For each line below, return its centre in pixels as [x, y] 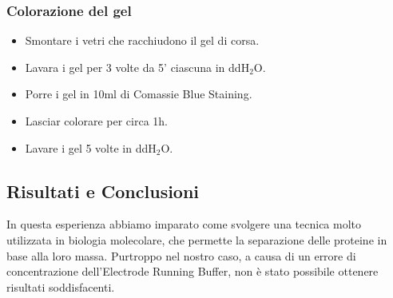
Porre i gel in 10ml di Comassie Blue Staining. [139, 94]
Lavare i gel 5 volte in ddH [91, 147]
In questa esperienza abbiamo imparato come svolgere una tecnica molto [184, 224]
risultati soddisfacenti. [61, 286]
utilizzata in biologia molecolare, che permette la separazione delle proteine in [197, 239]
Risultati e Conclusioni [103, 191]
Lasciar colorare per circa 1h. [96, 121]
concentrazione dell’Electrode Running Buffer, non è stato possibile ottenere [193, 271]
